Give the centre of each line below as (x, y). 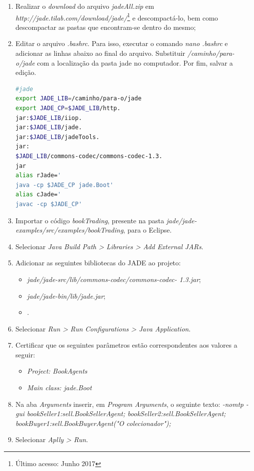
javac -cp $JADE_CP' (49, 204)
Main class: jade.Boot (59, 388)
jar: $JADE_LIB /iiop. (49, 118)
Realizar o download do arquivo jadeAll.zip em (85, 6)
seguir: (25, 354)
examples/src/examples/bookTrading (69, 230)
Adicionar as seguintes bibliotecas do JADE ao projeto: (98, 263)
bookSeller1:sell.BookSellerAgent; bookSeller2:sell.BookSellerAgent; (127, 413)
